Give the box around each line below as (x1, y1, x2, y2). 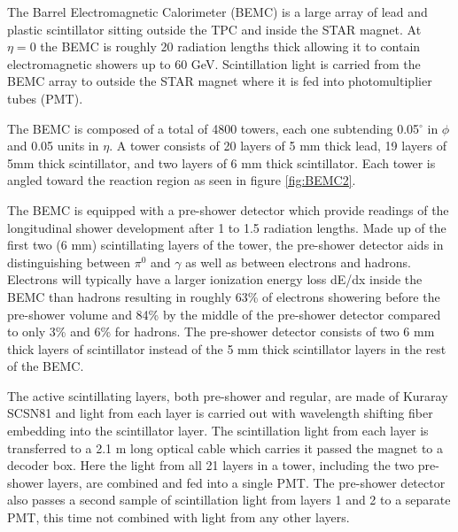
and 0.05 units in (7, 136, 99, 155)
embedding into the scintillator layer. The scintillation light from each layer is (7, 421, 429, 440)
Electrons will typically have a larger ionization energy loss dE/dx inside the (7, 270, 423, 289)
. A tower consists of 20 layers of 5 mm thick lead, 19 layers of (109, 136, 446, 155)
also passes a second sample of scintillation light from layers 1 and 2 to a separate (7, 490, 451, 509)
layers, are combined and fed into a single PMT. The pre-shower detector (47, 473, 446, 491)
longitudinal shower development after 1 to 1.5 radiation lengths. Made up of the (7, 218, 446, 236)
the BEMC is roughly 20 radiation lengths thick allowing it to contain (40, 37, 421, 56)
